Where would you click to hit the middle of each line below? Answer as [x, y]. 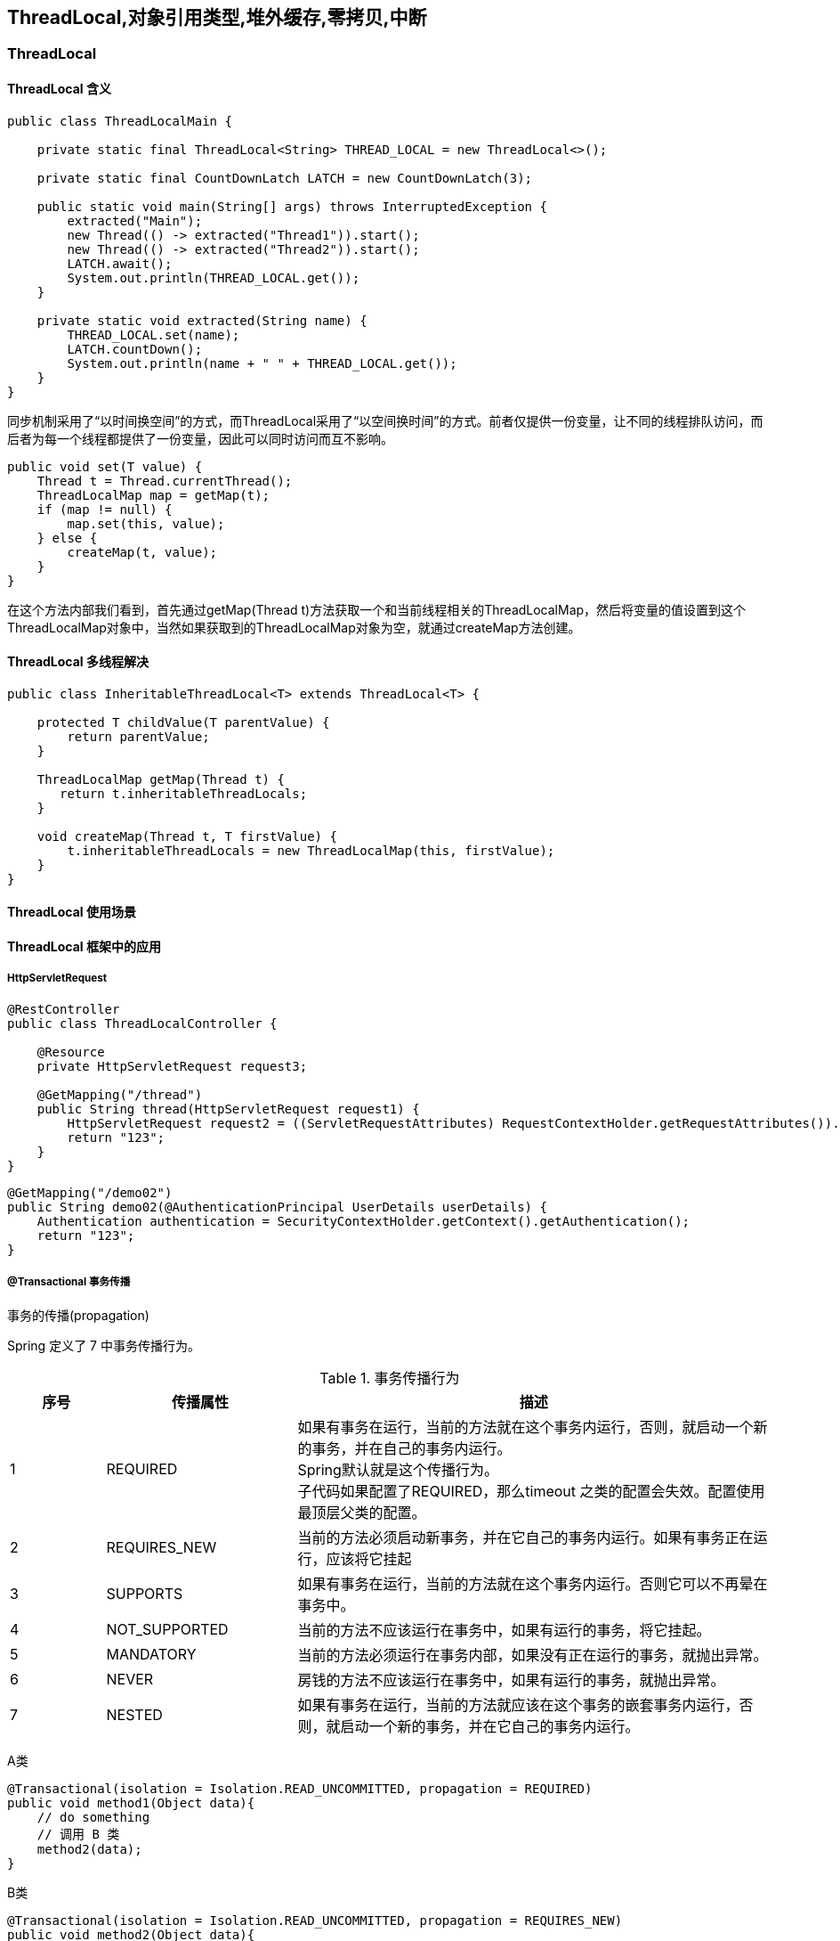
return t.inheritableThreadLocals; [184, 793]
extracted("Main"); [135, 220]
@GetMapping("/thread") [120, 1094]
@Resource [71, 1052]
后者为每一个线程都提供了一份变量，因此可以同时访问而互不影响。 [200, 438]
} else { [67, 538]
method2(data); [89, 1849]
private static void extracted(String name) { [202, 320]
